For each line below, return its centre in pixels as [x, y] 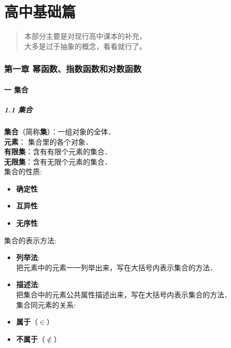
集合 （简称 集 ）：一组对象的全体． [60, 131]
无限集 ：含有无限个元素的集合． [58, 161]
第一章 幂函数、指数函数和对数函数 [73, 69]
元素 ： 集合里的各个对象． [48, 141]
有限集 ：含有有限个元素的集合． [58, 152]
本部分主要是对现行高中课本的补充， [85, 36]
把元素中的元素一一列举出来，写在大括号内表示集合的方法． [117, 267]
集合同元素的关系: [46, 304]
